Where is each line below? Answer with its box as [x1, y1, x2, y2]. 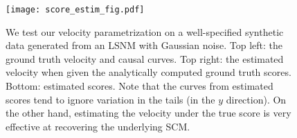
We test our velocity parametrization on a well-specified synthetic [6, 24, 284, 39]
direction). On [226, 92, 287, 106]
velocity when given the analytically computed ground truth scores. [6, 65, 291, 79]
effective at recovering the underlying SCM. [6, 119, 190, 133]
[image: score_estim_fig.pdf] [6, 5, 145, 14]
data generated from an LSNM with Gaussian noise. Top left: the [6, 38, 283, 52]
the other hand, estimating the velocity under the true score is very [6, 106, 291, 120]
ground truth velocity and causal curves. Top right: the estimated [6, 51, 284, 66]
